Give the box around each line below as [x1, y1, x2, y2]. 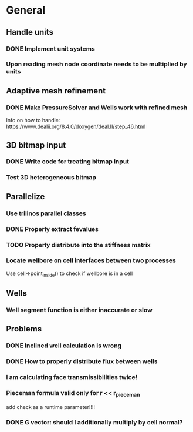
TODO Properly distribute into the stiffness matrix [6, 240, 151, 249]
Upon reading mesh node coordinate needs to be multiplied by [6, 60, 187, 68]
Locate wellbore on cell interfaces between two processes [6, 256, 176, 264]
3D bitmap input [6, 140, 66, 150]
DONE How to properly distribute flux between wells [6, 357, 158, 366]
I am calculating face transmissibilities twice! [6, 373, 138, 381]
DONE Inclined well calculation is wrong [6, 341, 122, 350]
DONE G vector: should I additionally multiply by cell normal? [6, 418, 183, 426]
